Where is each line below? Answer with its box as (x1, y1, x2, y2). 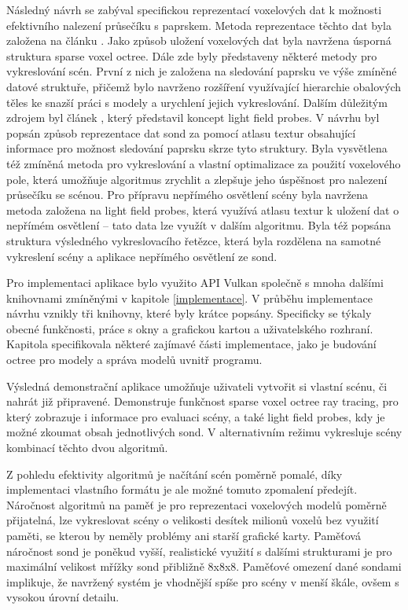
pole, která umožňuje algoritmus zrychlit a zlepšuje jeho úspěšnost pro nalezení (6, 171, 388, 187)
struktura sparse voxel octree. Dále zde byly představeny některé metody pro (6, 47, 377, 64)
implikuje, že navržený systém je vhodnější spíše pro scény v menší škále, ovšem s (6, 573, 399, 590)
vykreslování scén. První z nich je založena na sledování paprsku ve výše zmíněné (6, 63, 397, 79)
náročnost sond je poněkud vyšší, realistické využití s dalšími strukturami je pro (6, 542, 392, 559)
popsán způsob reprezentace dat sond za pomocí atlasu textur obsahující (6, 124, 356, 141)
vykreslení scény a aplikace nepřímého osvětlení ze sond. (6, 248, 278, 264)
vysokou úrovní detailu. (6, 589, 119, 605)
